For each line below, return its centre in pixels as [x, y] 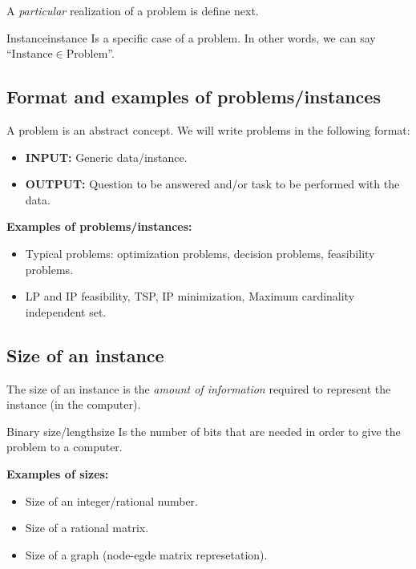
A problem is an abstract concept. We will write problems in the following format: [208, 129]
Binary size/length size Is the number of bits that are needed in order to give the [204, 431]
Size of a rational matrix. [87, 528]
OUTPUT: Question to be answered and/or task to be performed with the [212, 184]
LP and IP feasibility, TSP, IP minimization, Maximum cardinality [190, 296]
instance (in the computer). [74, 404]
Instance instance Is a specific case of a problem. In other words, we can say [191, 37]
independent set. [66, 311]
